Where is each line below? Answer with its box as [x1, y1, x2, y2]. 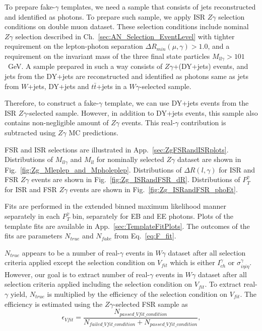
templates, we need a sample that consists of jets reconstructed [61, 2, 256, 12]
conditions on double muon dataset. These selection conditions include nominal [5, 21, 249, 32]
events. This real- [121, 117, 175, 128]
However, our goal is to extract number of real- [5, 269, 150, 279]
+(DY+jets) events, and [173, 61, 248, 71]
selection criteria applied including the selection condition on [5, 279, 192, 289]
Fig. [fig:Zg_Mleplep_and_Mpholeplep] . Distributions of [5, 164, 182, 175]
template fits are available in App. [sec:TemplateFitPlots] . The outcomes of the [5, 220, 250, 231]
